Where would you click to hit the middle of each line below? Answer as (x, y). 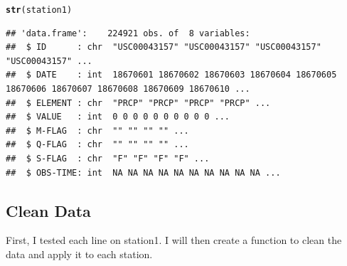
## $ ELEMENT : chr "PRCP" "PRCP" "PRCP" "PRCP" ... (138, 103)
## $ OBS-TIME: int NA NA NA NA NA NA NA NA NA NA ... (143, 172)
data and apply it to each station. (79, 254)
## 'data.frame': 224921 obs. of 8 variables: (128, 33)
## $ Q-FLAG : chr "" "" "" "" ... (97, 145)
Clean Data (48, 210)
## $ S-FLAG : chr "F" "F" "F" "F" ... (108, 159)
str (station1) (39, 10)
